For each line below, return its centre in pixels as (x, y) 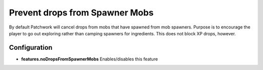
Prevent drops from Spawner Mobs (81, 13)
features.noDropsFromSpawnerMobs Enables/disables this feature (90, 59)
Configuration (31, 48)
